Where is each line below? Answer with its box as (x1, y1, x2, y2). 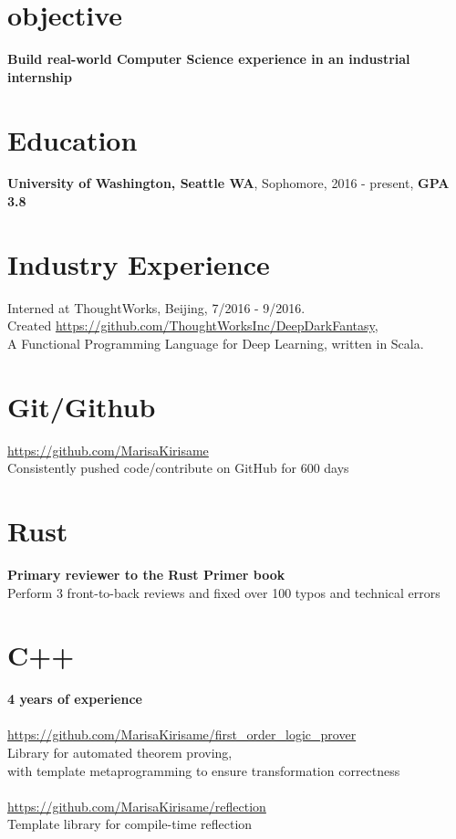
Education (7, 121, 138, 158)
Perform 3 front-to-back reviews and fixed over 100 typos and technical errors (7, 582, 440, 602)
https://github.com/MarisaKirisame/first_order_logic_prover (7, 725, 357, 744)
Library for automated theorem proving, (7, 743, 233, 762)
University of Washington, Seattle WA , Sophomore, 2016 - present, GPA (7, 173, 450, 193)
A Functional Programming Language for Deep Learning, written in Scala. (7, 333, 424, 352)
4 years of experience (7, 689, 142, 708)
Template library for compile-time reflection (7, 814, 253, 834)
